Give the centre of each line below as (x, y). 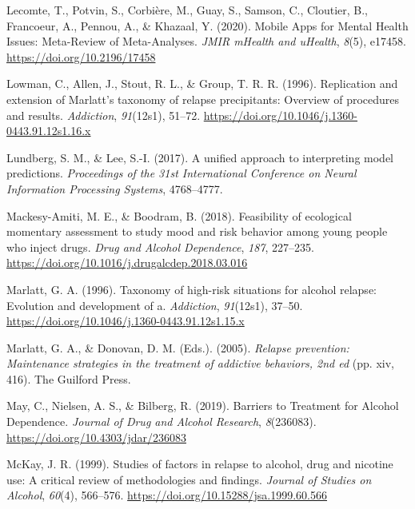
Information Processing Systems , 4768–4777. (115, 188)
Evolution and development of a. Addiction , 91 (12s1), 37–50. (155, 305)
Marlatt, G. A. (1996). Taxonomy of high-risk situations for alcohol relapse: (192, 289)
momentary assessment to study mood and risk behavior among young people (197, 231)
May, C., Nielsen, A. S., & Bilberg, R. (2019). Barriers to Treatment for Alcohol (203, 406)
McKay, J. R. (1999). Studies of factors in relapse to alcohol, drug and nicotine (200, 464)
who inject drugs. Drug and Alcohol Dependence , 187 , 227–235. (160, 247)
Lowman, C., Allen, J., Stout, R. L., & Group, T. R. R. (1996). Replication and (202, 84)
